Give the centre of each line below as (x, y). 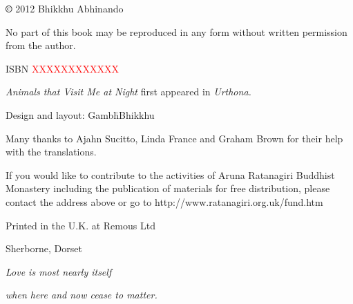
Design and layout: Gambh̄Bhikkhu (80, 114)
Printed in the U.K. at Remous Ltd (80, 225)
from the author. (41, 45)
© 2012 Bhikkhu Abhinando (65, 8)
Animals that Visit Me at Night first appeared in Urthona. (128, 92)
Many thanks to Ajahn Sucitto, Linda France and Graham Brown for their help (174, 138)
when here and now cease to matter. (82, 295)
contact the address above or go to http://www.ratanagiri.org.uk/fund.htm (164, 201)
